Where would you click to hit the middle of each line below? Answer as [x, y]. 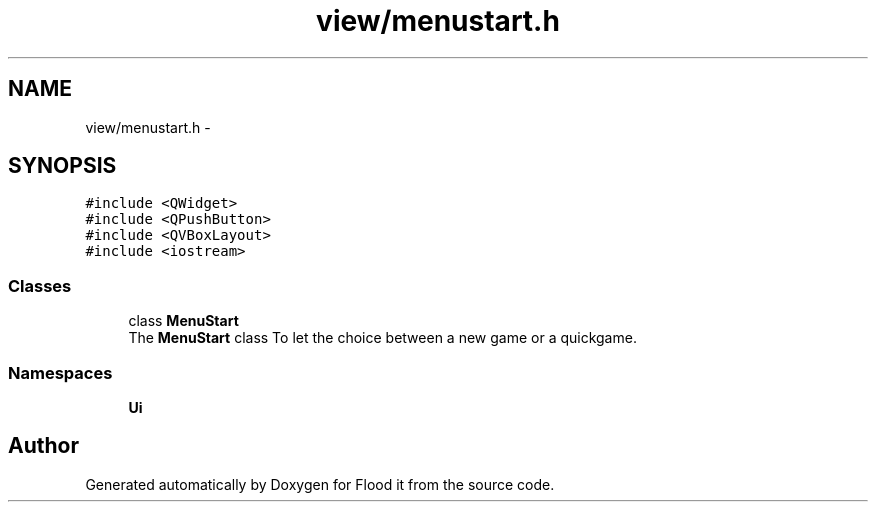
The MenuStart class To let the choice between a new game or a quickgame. [382, 338]
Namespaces [60, 372]
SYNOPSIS [62, 166]
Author [43, 446]
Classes [40, 285]
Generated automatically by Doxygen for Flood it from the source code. [320, 484]
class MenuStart [183, 321]
